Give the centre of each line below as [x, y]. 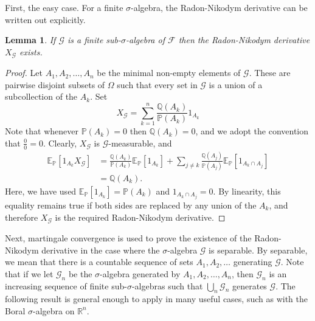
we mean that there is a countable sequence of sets [99, 262]
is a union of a [236, 84]
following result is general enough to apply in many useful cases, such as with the [156, 299]
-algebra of [145, 40]
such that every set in [157, 84]
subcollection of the [41, 96]
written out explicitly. [45, 19]
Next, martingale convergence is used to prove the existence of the [128, 238]
